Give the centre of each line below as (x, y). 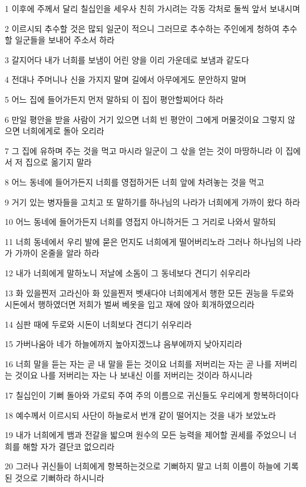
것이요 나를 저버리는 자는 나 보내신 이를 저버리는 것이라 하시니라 (134, 375)
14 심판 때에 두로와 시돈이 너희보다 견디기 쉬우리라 (98, 324)
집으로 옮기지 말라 (59, 162)
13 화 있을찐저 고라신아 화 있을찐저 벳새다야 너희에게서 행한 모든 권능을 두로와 (149, 292)
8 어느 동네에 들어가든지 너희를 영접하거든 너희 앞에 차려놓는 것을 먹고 (135, 182)
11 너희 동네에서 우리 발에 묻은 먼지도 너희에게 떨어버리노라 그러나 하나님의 (144, 241)
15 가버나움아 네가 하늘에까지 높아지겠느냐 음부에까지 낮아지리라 (124, 344)
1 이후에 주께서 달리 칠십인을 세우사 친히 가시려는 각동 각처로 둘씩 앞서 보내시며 (152, 8)
